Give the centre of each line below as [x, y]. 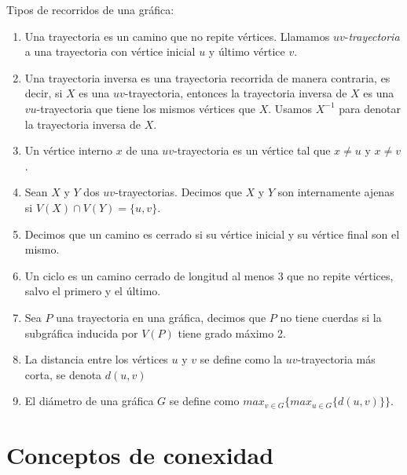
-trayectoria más [336, 359]
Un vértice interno [69, 150]
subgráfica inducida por [81, 332]
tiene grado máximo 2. [232, 332]
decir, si [44, 93]
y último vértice [247, 51]
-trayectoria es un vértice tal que [252, 150]
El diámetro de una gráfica [89, 401]
